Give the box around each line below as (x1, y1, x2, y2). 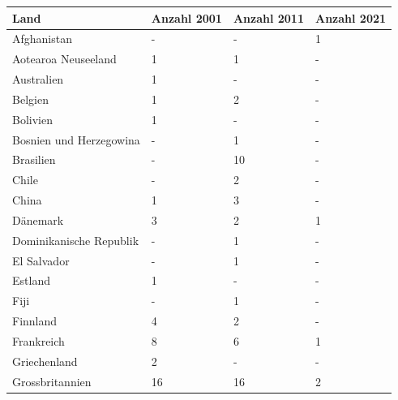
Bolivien (12, 110, 53, 127)
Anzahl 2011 (233, 9, 304, 26)
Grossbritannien (12, 372, 92, 389)
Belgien (12, 90, 49, 107)
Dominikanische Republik (12, 231, 139, 248)
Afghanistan (12, 30, 72, 47)
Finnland (12, 312, 58, 329)
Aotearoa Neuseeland (12, 50, 117, 67)
